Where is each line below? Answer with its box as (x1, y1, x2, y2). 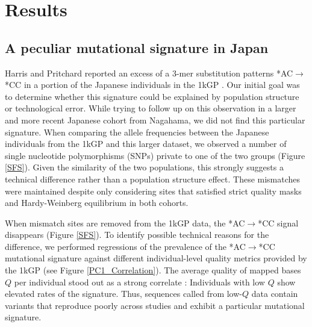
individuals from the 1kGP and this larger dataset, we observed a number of (5, 137, 287, 150)
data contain (251, 287, 298, 300)
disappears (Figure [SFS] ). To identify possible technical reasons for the (5, 228, 269, 241)
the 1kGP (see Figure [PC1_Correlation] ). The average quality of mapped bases (5, 264, 301, 276)
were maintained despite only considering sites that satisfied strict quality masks (5, 184, 302, 197)
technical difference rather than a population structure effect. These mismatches (5, 172, 301, 185)
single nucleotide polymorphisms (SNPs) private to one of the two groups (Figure (5, 149, 305, 161)
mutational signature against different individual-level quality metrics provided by (5, 252, 307, 264)
